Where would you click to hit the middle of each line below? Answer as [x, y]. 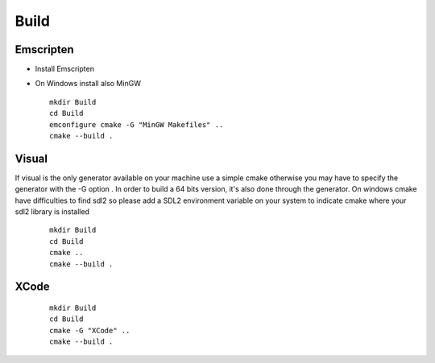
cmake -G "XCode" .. [90, 330]
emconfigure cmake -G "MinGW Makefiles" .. [137, 124]
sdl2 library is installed [52, 212]
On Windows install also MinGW [88, 84]
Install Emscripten [64, 69]
